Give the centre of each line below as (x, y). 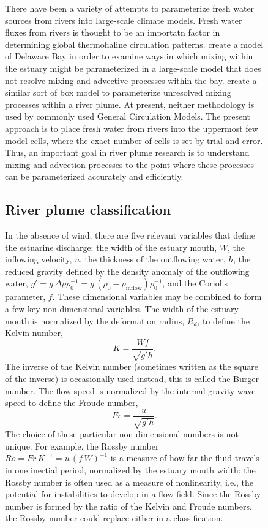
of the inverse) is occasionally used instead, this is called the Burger (132, 378)
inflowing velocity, (39, 259)
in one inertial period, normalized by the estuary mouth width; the (130, 469)
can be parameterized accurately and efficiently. (94, 176)
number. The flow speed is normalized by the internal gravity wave (130, 390)
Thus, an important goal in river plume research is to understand (127, 152)
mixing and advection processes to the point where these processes (129, 164)
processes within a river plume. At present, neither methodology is (130, 104)
